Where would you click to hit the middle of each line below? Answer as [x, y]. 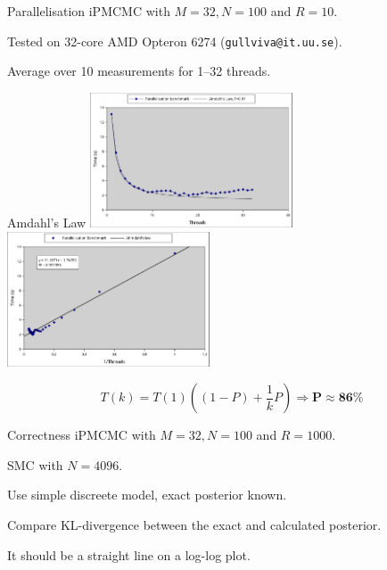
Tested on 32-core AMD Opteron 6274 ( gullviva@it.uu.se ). [175, 41]
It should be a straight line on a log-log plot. [129, 554]
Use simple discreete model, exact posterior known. [147, 495]
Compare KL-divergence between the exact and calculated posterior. [194, 525]
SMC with [35, 464]
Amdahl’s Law [47, 222]
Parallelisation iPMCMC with [89, 11]
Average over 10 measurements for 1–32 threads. [139, 71]
